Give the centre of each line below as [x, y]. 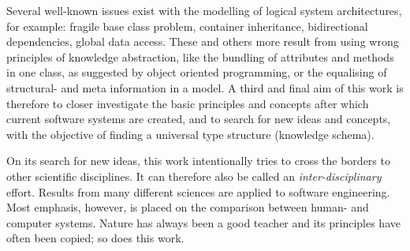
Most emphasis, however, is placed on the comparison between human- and [188, 207]
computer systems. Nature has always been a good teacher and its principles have [203, 222]
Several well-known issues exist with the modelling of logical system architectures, [204, 10]
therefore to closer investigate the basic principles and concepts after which [188, 103]
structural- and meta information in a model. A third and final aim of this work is [205, 87]
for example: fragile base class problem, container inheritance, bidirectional [187, 26]
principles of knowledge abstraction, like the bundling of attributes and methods [200, 56]
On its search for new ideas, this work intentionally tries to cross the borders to [198, 161]
